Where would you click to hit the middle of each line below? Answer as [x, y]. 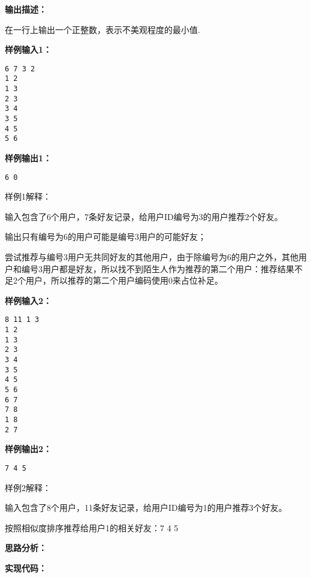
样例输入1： [28, 49]
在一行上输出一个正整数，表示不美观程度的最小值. [102, 29]
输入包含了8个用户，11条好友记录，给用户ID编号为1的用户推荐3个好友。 [146, 508]
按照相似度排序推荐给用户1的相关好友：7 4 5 [92, 527]
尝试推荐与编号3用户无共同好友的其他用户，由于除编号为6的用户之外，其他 [152, 257]
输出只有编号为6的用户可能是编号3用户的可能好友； [105, 237]
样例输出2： [28, 449]
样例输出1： [28, 158]
